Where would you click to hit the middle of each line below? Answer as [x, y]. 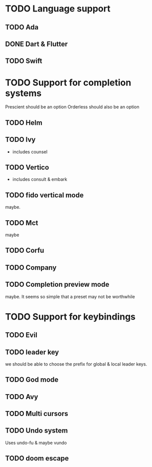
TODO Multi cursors [37, 414]
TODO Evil [21, 335]
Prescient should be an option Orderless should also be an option [72, 107]
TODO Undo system [37, 431]
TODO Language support [58, 9]
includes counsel [30, 152]
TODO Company [31, 267]
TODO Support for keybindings [71, 316]
